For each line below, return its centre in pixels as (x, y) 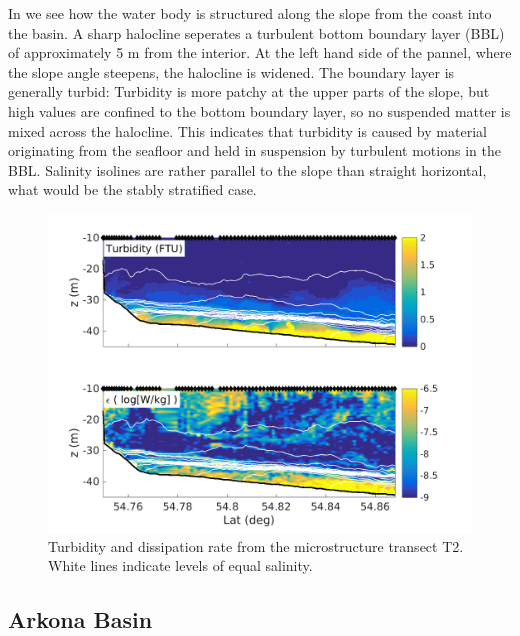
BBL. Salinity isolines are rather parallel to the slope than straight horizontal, (247, 169)
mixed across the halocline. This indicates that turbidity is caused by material (247, 130)
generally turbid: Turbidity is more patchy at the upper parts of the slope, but (249, 91)
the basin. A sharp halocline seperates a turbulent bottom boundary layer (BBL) (256, 32)
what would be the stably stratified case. (132, 189)
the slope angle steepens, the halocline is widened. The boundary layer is (231, 71)
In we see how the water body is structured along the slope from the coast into (250, 13)
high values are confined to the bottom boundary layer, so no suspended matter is (259, 110)
